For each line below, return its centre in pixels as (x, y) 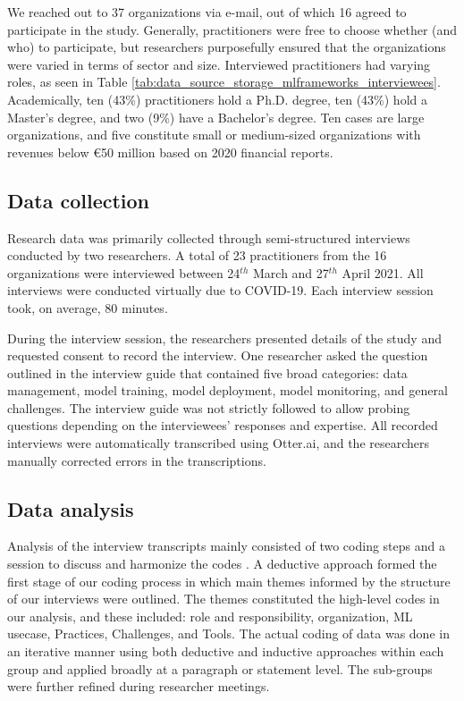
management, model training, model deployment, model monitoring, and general (228, 390)
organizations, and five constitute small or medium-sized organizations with (214, 135)
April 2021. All (383, 272)
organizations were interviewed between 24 (124, 272)
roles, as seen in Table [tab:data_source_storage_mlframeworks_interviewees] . (224, 82)
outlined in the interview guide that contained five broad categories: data (207, 372)
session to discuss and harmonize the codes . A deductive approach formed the (222, 564)
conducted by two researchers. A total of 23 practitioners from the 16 (197, 255)
